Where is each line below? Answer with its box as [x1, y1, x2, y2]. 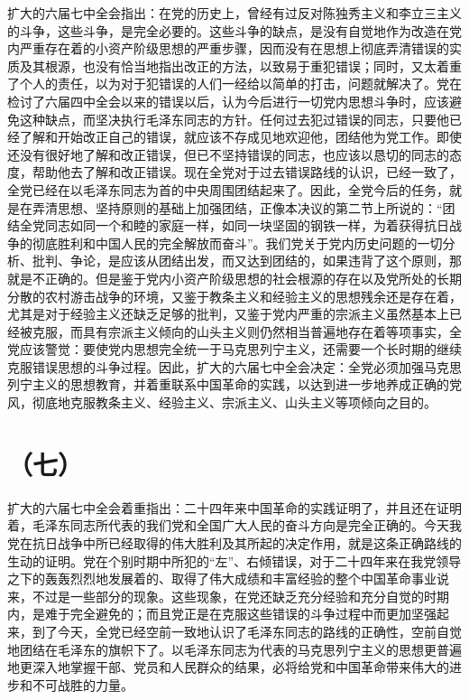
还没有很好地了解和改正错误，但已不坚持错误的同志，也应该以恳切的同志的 [7, 145, 449, 163]
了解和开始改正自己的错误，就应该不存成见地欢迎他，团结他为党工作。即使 [19, 127, 462, 146]
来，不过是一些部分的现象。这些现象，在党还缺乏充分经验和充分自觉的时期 [7, 586, 449, 605]
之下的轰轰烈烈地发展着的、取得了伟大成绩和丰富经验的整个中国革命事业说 [7, 569, 449, 588]
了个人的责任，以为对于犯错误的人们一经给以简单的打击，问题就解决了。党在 [7, 74, 462, 93]
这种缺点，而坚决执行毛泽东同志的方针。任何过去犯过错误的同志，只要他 [19, 109, 449, 128]
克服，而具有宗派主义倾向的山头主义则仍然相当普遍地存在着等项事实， [32, 322, 449, 341]
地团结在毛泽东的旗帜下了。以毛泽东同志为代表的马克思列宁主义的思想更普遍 [7, 639, 462, 658]
